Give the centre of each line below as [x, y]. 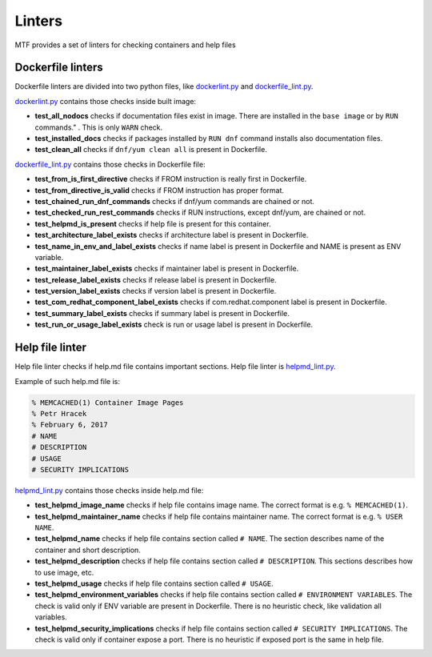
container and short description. [88, 550]
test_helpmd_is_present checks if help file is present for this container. [153, 223]
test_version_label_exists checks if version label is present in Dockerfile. [156, 291]
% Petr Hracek [59, 413]
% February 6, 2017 [70, 425]
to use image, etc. [64, 572]
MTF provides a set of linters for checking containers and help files [125, 45]
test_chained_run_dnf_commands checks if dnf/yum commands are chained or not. [175, 201]
